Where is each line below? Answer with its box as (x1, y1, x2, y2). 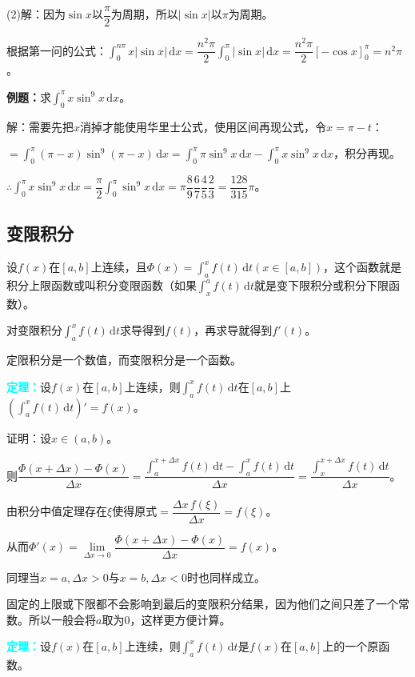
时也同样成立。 (186, 568, 265, 585)
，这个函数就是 (323, 258, 401, 275)
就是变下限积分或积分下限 (253, 277, 389, 294)
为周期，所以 (110, 6, 178, 22)
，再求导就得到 (194, 322, 273, 338)
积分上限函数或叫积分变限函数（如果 (6, 277, 197, 294)
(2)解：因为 (6, 6, 66, 22)
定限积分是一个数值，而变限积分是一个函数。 (6, 351, 241, 368)
